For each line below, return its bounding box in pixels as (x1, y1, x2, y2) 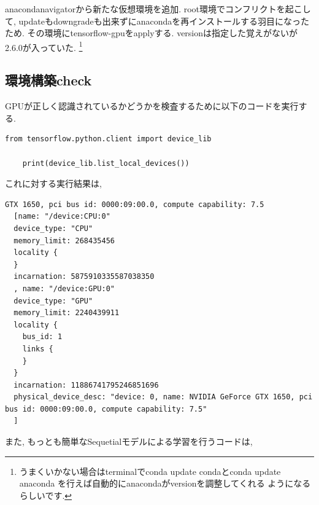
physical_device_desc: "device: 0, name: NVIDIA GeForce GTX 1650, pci (13, 393, 313, 402)
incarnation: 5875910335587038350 (13, 272, 155, 281)
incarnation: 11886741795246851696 (13, 380, 159, 390)
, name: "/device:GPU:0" (13, 284, 115, 293)
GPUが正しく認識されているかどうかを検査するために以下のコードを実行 (5, 100, 299, 112)
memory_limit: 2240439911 (13, 308, 120, 318)
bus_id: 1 (22, 332, 63, 342)
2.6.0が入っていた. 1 (5, 39, 83, 53)
